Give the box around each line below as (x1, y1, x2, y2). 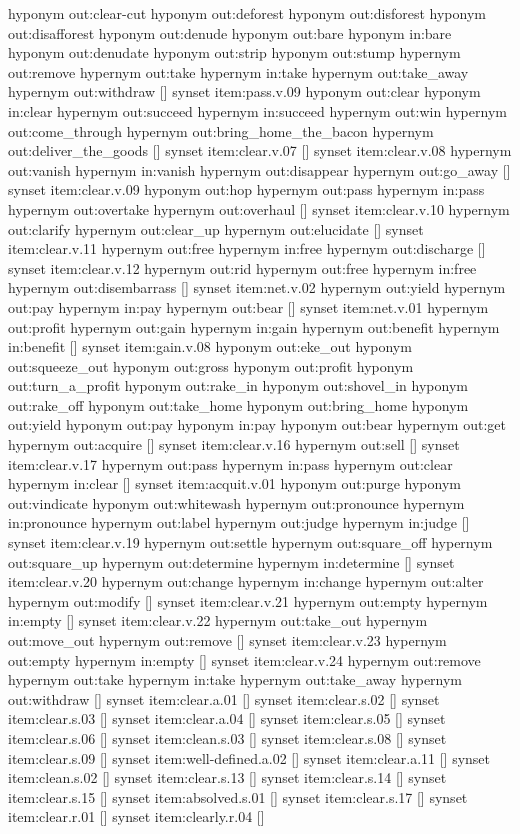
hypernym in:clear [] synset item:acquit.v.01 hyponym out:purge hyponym (8, 473, 461, 494)
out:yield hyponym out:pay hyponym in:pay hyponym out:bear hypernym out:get (8, 414, 506, 435)
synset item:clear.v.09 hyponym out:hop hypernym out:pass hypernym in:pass (8, 179, 485, 200)
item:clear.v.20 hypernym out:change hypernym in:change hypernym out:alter (8, 571, 484, 592)
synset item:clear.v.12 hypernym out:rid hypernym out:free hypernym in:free (8, 257, 477, 278)
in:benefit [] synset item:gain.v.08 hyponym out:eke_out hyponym (8, 336, 412, 357)
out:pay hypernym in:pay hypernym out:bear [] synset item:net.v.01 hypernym (8, 296, 489, 317)
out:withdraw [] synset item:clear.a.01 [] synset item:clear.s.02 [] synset (8, 688, 440, 709)
